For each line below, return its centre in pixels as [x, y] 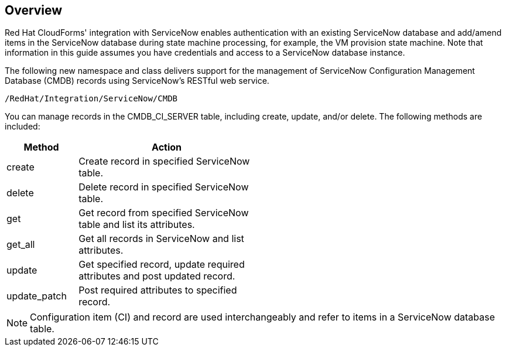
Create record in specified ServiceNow [164, 161]
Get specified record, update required [162, 265]
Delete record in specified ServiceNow [164, 187]
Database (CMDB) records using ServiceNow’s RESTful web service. [137, 81]
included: [23, 127]
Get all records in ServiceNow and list [161, 239]
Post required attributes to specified [158, 290]
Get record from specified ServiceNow [164, 213]
